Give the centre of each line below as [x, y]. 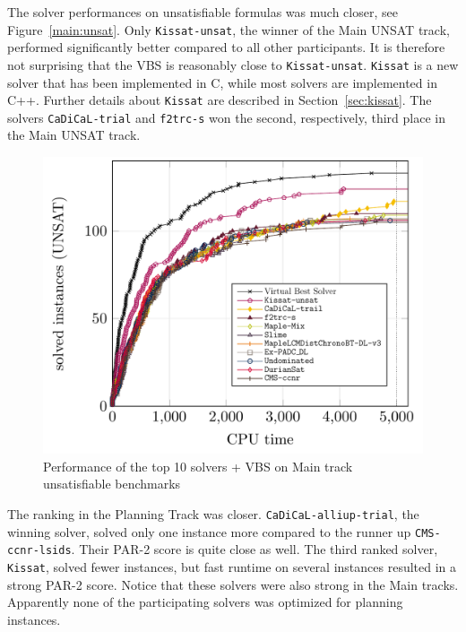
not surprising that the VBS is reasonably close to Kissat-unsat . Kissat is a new [233, 64]
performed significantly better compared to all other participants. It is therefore [226, 47]
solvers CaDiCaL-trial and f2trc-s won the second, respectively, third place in [226, 117]
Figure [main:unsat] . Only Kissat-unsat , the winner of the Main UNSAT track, [229, 29]
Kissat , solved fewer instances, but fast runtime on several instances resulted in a [232, 567]
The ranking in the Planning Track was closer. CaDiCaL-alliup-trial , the [213, 514]
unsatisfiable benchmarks [112, 484]
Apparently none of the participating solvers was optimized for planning [205, 602]
